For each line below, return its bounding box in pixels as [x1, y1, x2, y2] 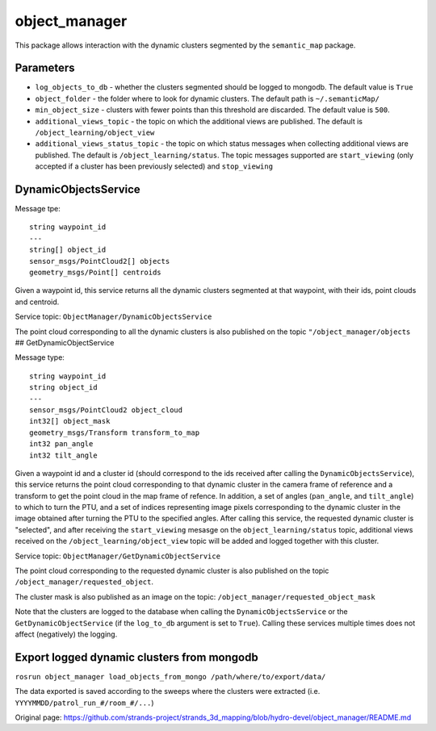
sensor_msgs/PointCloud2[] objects [29, 257, 170, 265]
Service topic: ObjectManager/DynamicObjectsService [15, 311, 212, 322]
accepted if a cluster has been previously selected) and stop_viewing [35, 161, 274, 171]
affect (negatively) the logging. [15, 629, 118, 639]
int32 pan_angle [29, 440, 94, 449]
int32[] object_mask [29, 416, 111, 426]
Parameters [15, 61, 75, 75]
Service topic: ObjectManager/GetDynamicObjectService [15, 551, 221, 561]
